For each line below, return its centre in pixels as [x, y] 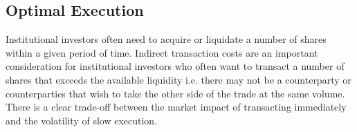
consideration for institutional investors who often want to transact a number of [175, 66]
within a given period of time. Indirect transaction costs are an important [162, 52]
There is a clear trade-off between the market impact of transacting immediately [176, 107]
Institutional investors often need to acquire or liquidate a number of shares [166, 39]
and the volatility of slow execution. [82, 120]
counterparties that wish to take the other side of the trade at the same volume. [175, 93]
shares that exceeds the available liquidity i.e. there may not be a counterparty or [178, 79]
